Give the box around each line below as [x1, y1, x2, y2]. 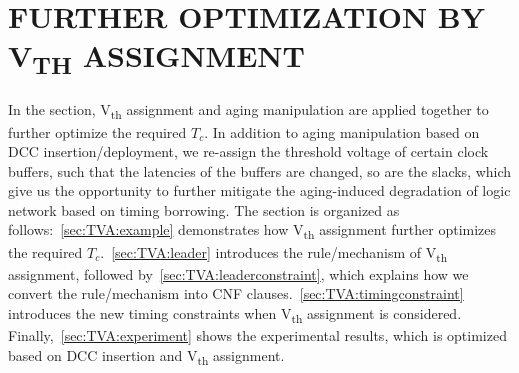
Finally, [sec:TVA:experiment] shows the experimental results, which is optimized [8, 325, 507, 346]
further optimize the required [8, 121, 187, 142]
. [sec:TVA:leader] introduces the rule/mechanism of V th [100, 241, 448, 265]
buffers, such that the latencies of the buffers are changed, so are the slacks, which [8, 160, 512, 181]
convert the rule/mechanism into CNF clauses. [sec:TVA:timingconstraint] [8, 283, 464, 304]
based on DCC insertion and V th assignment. [8, 344, 285, 368]
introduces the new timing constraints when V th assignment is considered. [8, 302, 462, 326]
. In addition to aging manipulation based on [204, 121, 480, 142]
